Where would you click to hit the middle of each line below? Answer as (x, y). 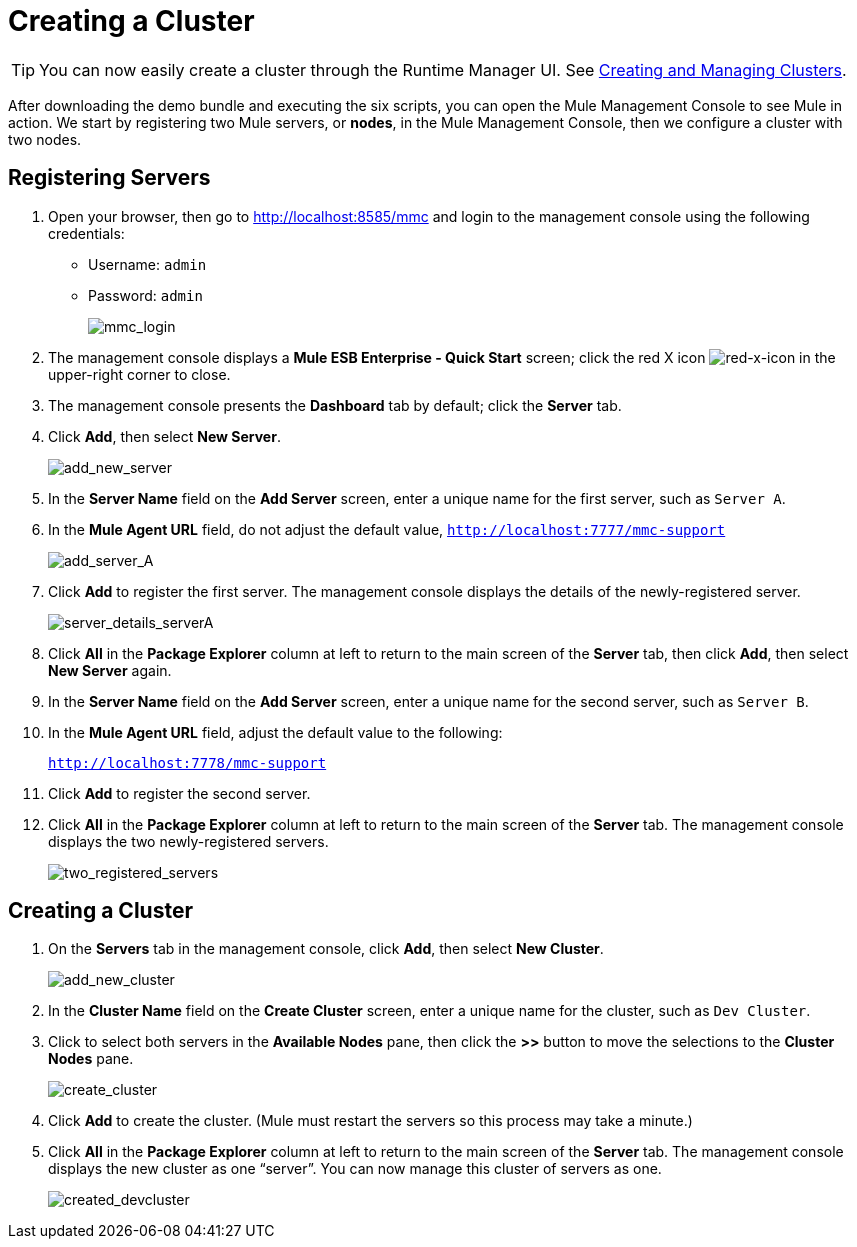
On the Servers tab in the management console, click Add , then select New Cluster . (326, 949)
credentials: (86, 233)
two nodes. (45, 139)
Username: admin (147, 264)
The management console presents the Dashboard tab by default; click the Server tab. (335, 405)
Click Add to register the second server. (179, 793)
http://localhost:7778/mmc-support (187, 762)
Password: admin (145, 295)
